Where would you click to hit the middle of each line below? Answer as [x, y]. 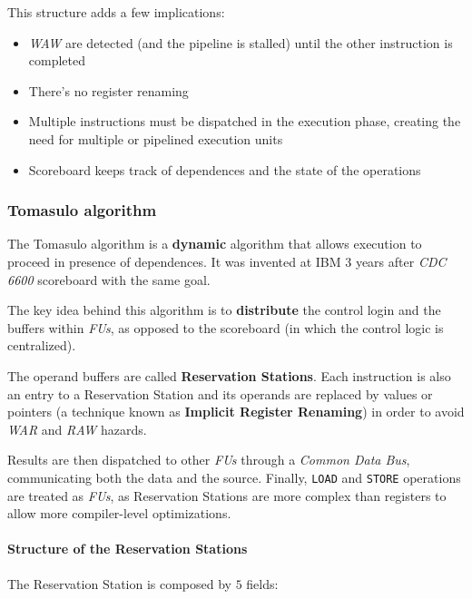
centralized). [42, 345]
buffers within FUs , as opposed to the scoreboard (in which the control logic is [226, 327]
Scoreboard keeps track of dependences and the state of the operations [225, 169]
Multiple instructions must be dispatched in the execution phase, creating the [245, 121]
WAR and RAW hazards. [77, 429]
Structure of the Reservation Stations [128, 549]
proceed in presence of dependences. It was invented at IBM [174, 261]
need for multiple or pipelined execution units [156, 138]
